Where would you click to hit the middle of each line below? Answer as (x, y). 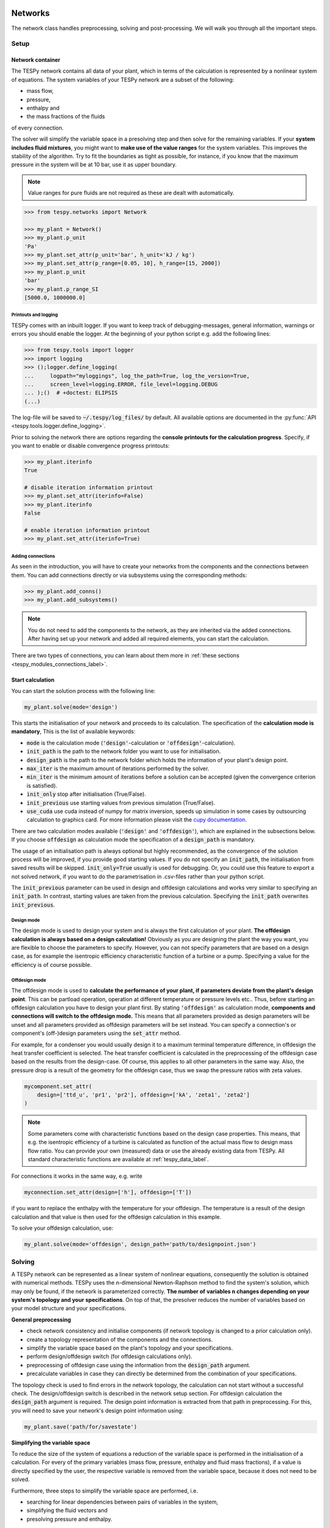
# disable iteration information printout (89, 488)
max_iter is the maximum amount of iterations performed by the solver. (118, 768)
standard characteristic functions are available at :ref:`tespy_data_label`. (118, 1159)
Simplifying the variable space (51, 1442)
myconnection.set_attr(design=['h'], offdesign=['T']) (108, 1192)
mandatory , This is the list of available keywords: (73, 732)
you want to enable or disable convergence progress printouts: (90, 446)
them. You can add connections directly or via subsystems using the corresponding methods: (129, 575)
